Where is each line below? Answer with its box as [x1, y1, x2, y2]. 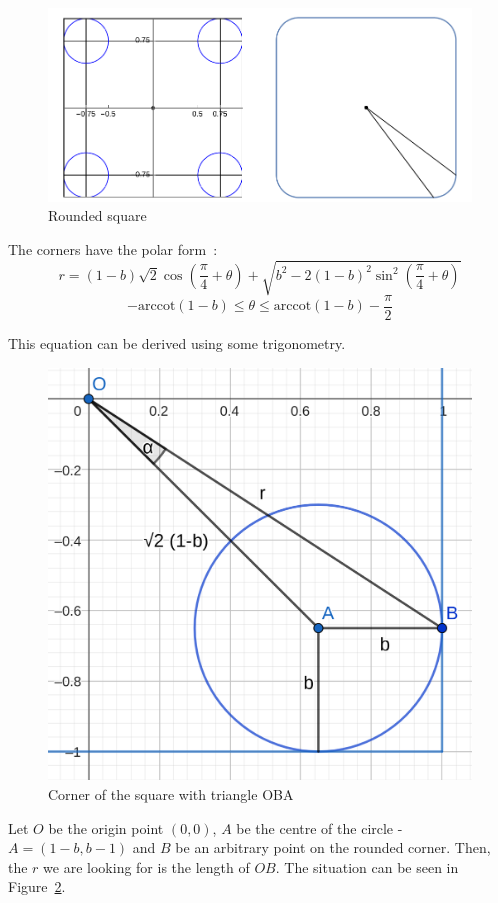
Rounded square [48, 205, 147, 226]
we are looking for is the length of [43, 856, 250, 877]
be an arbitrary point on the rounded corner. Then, [175, 837, 491, 858]
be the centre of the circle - [236, 817, 403, 838]
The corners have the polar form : [8, 238, 218, 259]
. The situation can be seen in [275, 856, 459, 877]
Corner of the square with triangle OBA [48, 784, 294, 805]
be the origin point [48, 817, 164, 838]
